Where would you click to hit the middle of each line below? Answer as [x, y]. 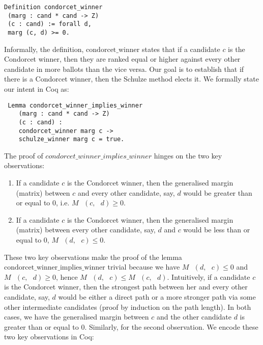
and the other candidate [194, 317]
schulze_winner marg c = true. [71, 139]
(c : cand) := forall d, [50, 24]
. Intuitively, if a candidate [209, 276]
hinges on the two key [188, 155]
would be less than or [217, 230]
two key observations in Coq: [49, 337]
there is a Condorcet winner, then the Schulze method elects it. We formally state [131, 79]
